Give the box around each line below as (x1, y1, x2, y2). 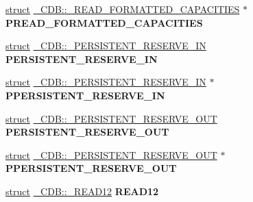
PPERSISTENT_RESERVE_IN (5, 88, 165, 102)
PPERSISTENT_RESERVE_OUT (5, 161, 177, 175)
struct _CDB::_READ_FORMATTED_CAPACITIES (5, 2, 240, 16)
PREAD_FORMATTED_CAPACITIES (5, 15, 203, 29)
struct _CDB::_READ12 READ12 (5, 184, 159, 198)
